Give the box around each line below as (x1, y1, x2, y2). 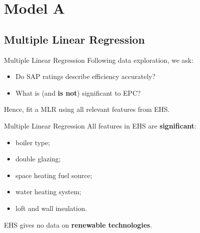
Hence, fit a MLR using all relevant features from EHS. (4, 104, 170, 114)
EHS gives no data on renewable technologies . (4, 219, 152, 230)
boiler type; (15, 137, 50, 147)
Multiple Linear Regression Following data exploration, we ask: (4, 54, 194, 65)
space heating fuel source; (15, 170, 92, 180)
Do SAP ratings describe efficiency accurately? (15, 71, 156, 81)
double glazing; (15, 154, 61, 164)
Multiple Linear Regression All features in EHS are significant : (4, 120, 197, 130)
